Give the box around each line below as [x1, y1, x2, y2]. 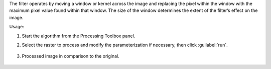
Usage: [9, 24, 25, 30]
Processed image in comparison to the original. [22, 53, 120, 59]
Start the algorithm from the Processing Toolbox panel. [22, 33, 135, 39]
